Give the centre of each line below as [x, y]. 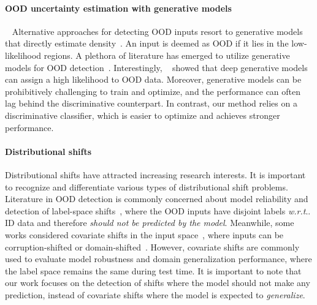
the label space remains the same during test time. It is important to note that [153, 270]
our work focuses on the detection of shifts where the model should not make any [158, 283]
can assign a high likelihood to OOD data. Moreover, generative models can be [153, 79]
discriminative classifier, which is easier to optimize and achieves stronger [143, 115]
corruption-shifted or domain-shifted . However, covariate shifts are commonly [152, 247]
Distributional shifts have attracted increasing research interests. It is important [155, 174]
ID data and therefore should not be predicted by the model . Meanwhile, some [150, 223]
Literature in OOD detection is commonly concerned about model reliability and [157, 199]
